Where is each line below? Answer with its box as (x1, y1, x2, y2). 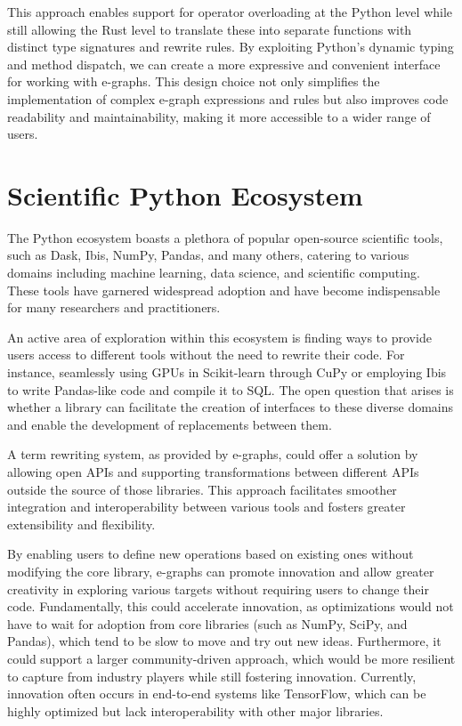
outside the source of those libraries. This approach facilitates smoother (7, 480, 397, 498)
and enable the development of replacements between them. (7, 415, 332, 433)
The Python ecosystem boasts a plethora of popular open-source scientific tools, (7, 228, 443, 246)
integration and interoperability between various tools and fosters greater (7, 497, 406, 516)
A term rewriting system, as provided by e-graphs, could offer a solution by (7, 445, 418, 464)
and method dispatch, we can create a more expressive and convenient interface (7, 54, 441, 73)
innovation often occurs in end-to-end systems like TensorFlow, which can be (7, 684, 426, 703)
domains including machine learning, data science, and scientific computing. (7, 263, 420, 282)
